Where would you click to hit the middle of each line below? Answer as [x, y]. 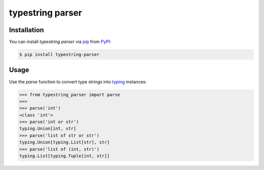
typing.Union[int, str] [48, 129]
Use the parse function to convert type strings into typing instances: [78, 82]
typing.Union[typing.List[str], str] [65, 142]
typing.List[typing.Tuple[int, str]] [65, 156]
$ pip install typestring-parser [59, 55]
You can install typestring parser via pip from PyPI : [60, 42]
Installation [26, 30]
